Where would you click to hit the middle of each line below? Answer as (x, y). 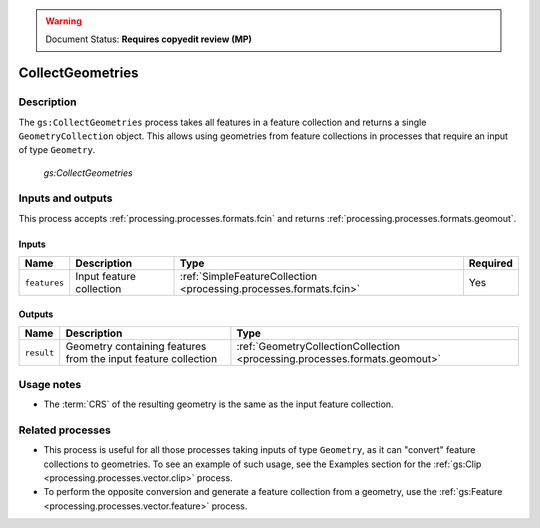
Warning (63, 21)
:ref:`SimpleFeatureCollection (249, 277)
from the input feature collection (141, 359)
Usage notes (50, 384)
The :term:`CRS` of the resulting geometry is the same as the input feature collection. (218, 404)
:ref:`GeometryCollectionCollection (318, 347)
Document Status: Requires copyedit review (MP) (148, 39)
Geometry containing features (136, 347)
